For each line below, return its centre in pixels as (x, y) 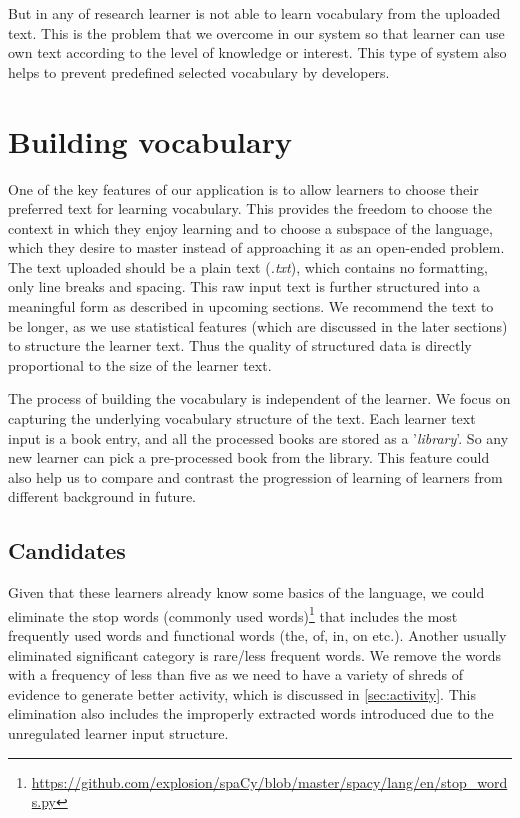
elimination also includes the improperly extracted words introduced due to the (251, 713)
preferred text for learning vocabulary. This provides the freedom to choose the (250, 208)
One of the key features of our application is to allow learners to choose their (243, 188)
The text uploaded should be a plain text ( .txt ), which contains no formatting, (248, 266)
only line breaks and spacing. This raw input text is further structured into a (244, 286)
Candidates (67, 550)
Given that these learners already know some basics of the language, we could (246, 592)
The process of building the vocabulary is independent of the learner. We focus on (259, 398)
